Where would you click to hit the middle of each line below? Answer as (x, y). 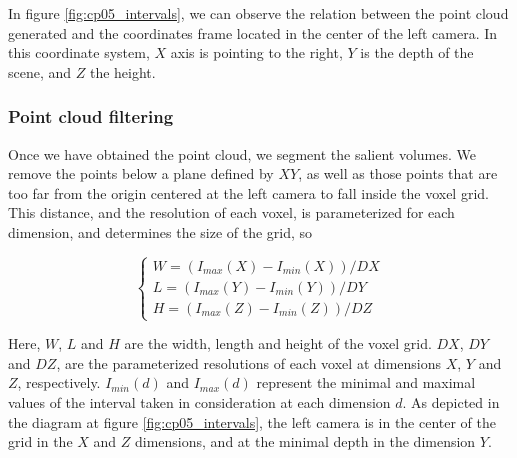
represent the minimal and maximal (366, 382)
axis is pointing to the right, (256, 52)
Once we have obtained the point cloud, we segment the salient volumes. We (242, 153)
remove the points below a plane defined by (141, 173)
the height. (122, 71)
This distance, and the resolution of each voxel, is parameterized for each (231, 212)
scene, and (40, 71)
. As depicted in (451, 401)
